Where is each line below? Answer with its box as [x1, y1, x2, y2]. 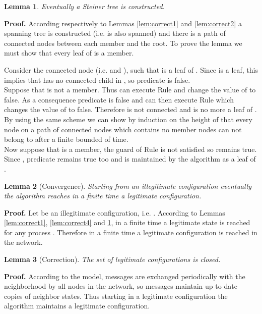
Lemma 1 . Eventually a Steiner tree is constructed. [4, 1, 165, 11]
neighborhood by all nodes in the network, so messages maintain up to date [4, 281, 237, 291]
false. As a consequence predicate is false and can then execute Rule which [4, 94, 234, 104]
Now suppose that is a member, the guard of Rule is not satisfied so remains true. [4, 143, 257, 154]
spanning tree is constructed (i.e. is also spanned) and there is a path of [4, 28, 226, 38]
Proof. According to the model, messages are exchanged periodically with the [4, 271, 245, 281]
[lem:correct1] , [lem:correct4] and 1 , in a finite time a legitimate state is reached [4, 217, 250, 228]
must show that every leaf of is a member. [4, 47, 134, 58]
